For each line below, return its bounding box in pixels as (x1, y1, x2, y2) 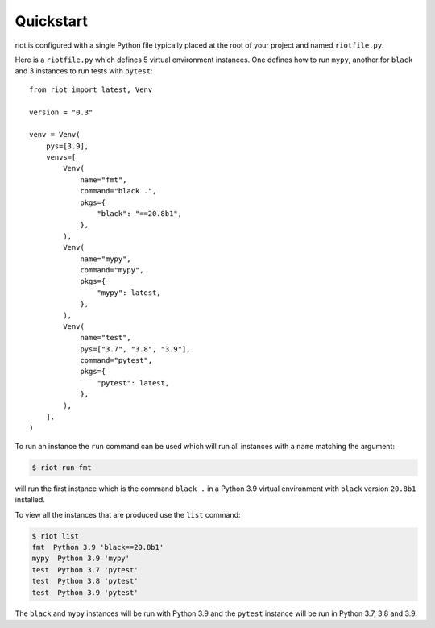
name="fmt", (80, 175, 127, 185)
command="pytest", (80, 356, 153, 365)
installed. (14, 495, 46, 505)
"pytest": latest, (97, 378, 170, 387)
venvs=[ (45, 153, 77, 162)
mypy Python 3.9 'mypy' (31, 554, 130, 564)
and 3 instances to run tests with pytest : (14, 66, 153, 76)
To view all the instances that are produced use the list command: (14, 509, 241, 519)
